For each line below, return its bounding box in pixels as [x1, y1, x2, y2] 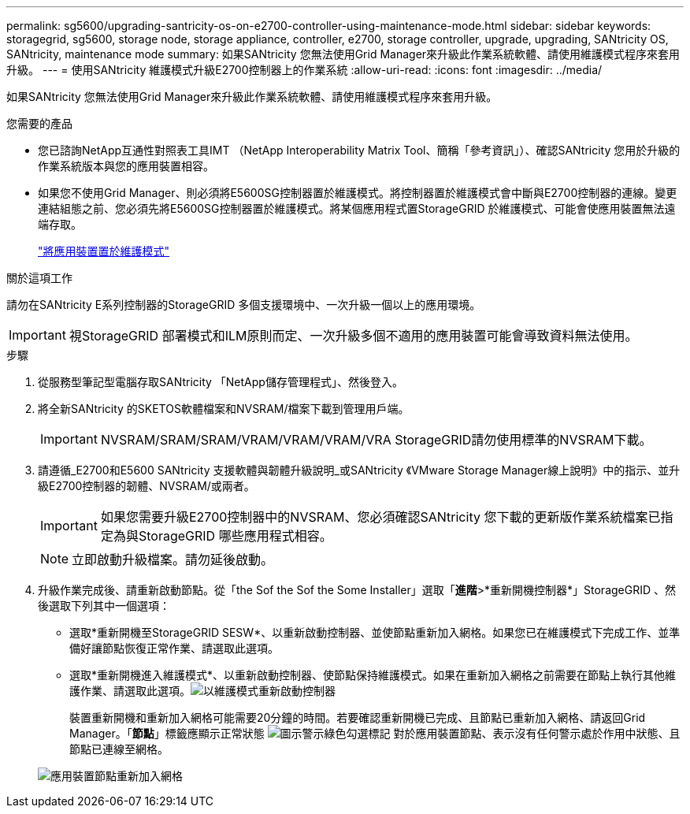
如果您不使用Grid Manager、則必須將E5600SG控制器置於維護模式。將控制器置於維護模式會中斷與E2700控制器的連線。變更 [38, 186, 677, 199]
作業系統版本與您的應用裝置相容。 [38, 159, 214, 173]
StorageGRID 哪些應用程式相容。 [138, 528, 332, 544]
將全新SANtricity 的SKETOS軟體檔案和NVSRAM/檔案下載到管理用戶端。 [38, 402, 410, 415]
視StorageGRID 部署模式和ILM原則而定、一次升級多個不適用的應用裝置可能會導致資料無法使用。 [69, 328, 638, 344]
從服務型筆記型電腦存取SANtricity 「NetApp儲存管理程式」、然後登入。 [38, 375, 403, 388]
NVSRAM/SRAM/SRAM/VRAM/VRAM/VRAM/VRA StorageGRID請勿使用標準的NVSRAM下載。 [100, 432, 652, 448]
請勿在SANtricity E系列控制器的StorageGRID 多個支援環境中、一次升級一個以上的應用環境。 [6, 298, 481, 311]
